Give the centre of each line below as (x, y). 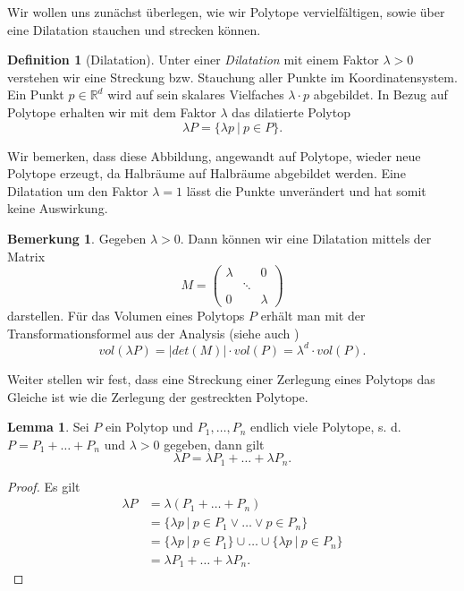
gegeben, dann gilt (214, 444)
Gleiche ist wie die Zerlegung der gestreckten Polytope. (158, 396)
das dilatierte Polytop (291, 111)
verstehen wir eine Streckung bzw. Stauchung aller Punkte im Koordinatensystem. (232, 77)
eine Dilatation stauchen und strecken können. (134, 29)
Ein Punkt (36, 94)
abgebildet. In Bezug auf (380, 94)
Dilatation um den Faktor (78, 190)
